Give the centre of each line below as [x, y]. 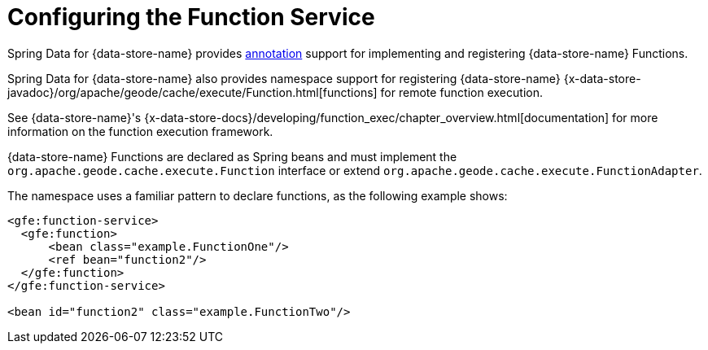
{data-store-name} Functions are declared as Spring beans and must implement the [232, 156]
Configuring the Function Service [191, 17]
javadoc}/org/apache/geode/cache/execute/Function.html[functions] [192, 92]
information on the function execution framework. [140, 131]
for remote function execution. [461, 92]
